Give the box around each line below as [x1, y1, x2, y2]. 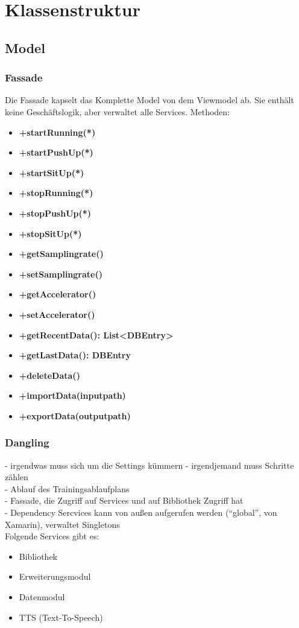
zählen [5, 471, 28, 483]
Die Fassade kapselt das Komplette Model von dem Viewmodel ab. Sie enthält [5, 94, 294, 106]
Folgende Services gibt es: [5, 530, 99, 542]
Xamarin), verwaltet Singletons [5, 518, 120, 530]
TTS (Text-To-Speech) [19, 611, 103, 623]
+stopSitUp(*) [19, 227, 82, 239]
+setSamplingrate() [19, 267, 102, 280]
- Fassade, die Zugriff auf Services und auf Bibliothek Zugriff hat [5, 494, 244, 507]
